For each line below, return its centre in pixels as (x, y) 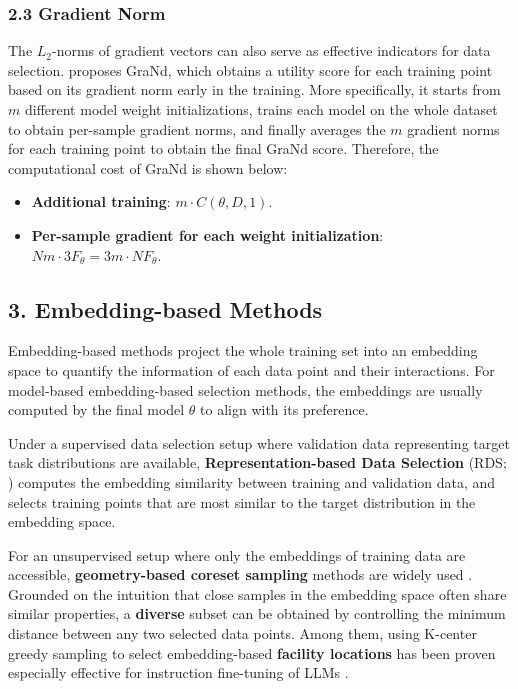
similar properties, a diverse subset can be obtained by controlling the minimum (257, 613)
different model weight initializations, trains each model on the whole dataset (261, 109)
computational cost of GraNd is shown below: (148, 167)
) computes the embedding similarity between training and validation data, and (252, 481)
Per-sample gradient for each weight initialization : (207, 234)
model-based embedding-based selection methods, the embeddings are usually (245, 389)
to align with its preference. (284, 409)
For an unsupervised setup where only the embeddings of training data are (237, 554)
